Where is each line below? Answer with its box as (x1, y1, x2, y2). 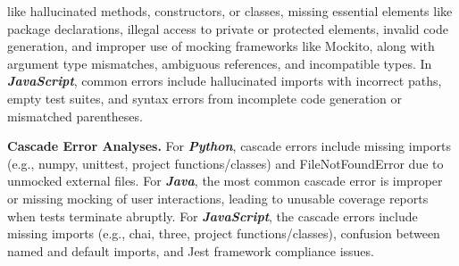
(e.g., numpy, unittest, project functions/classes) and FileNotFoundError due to (7, 154, 444, 172)
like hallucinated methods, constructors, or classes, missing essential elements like (7, 2, 453, 20)
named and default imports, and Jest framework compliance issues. (7, 241, 374, 260)
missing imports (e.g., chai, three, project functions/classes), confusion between (7, 224, 440, 243)
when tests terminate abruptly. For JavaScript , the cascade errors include (7, 206, 418, 225)
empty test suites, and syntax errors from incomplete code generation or (7, 88, 402, 107)
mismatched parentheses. (7, 106, 143, 125)
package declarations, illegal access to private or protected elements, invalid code (7, 19, 448, 37)
